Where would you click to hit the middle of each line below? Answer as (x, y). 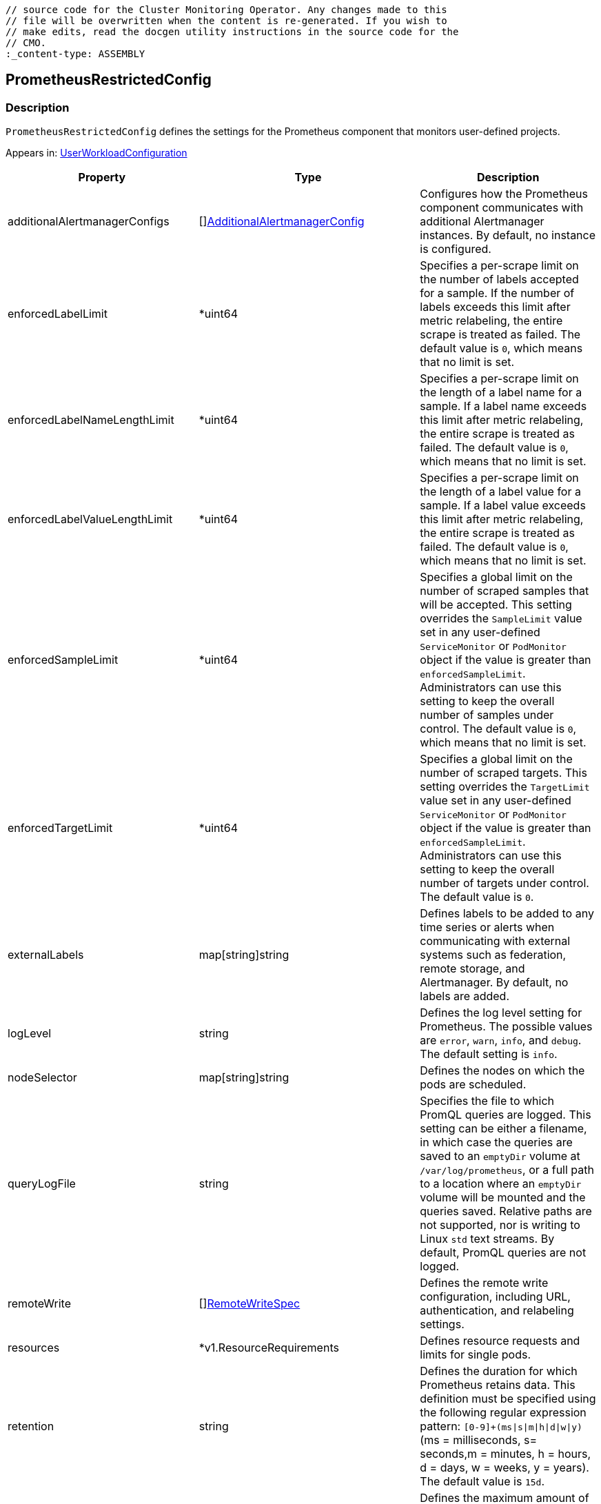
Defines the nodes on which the (502, 1071)
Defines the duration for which (499, 1371)
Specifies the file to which (487, 1101)
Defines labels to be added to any (507, 914)
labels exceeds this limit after (495, 307)
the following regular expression (503, 1413)
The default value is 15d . (482, 1482)
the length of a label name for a (501, 393)
